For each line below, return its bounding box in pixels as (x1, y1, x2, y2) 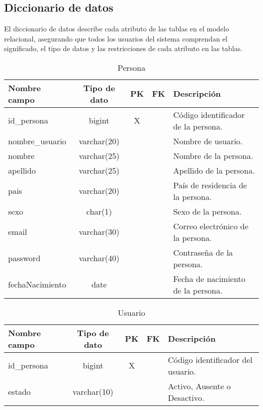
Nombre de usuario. (173, 135, 243, 147)
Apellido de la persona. (173, 164, 255, 176)
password (8, 252, 40, 264)
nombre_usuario (8, 135, 66, 147)
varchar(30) (78, 226, 120, 238)
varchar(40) (78, 252, 120, 264)
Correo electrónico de (173, 220, 249, 232)
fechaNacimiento (8, 278, 66, 291)
